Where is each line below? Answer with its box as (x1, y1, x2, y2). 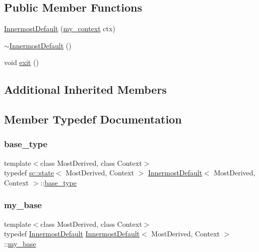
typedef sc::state (4, 167, 54, 178)
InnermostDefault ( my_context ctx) (4, 23, 115, 34)
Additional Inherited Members (4, 82, 167, 97)
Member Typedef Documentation (4, 111, 182, 127)
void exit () (4, 57, 39, 68)
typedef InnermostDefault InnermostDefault (4, 228, 140, 239)
